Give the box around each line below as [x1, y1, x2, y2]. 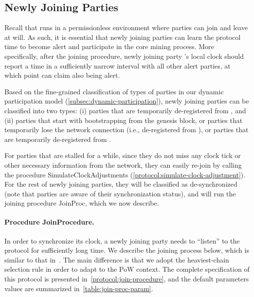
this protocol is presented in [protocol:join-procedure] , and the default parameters [4, 274, 249, 284]
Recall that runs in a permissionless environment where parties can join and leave [4, 22, 248, 33]
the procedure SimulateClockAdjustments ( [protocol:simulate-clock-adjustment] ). [4, 169, 246, 179]
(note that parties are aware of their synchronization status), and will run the [4, 188, 236, 198]
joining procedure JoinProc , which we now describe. [4, 198, 159, 208]
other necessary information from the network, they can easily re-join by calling [4, 159, 242, 170]
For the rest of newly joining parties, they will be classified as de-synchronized [4, 179, 237, 189]
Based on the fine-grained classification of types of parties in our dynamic [4, 86, 224, 96]
